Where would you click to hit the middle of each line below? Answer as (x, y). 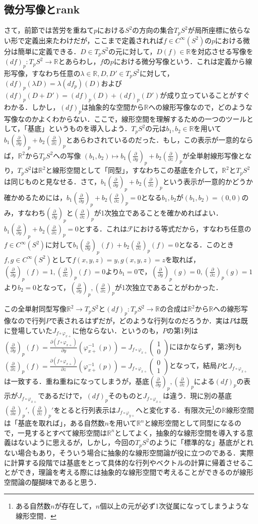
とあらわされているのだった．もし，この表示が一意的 (153, 139)
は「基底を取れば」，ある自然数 (54, 423)
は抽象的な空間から (113, 107)
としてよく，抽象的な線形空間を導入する (181, 432)
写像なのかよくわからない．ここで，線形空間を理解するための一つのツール (125, 118)
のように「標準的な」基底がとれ (201, 442)
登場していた (32, 330)
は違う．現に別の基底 (197, 396)
